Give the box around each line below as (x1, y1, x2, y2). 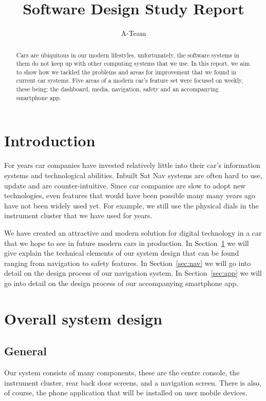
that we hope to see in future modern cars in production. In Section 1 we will (4, 237, 249, 248)
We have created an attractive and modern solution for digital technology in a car (4, 227, 262, 238)
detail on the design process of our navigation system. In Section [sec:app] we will (4, 268, 262, 278)
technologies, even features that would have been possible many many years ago (4, 190, 255, 201)
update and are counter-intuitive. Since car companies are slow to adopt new (4, 180, 246, 190)
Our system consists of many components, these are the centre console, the (4, 367, 240, 378)
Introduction (4, 130, 96, 151)
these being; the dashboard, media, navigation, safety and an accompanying (16, 85, 219, 93)
